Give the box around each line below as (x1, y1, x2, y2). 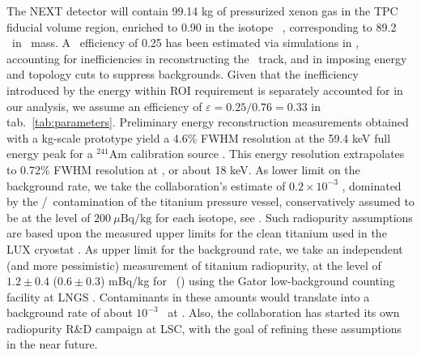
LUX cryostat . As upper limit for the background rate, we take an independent (6, 240, 403, 257)
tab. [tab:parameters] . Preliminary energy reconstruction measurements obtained (6, 113, 409, 130)
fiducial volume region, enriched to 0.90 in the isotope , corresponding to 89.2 (6, 18, 397, 35)
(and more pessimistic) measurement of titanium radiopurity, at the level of (6, 256, 381, 273)
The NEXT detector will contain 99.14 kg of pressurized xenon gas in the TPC (6, 2, 398, 19)
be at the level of (6, 208, 91, 225)
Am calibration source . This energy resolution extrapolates (108, 145, 405, 162)
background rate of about (6, 304, 133, 321)
